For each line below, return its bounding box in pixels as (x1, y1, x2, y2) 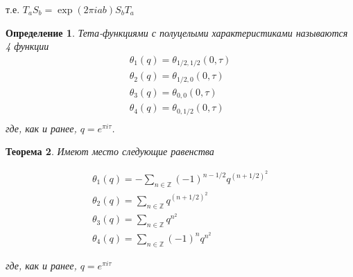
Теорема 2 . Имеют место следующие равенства (6, 144, 214, 159)
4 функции (6, 39, 49, 53)
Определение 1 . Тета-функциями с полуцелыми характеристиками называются (6, 25, 348, 39)
